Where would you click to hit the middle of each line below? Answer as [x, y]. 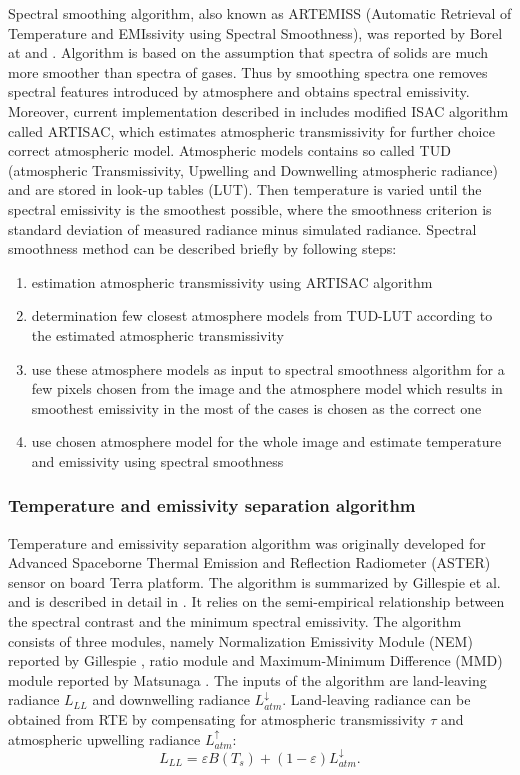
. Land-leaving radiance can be [376, 699]
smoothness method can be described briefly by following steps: [202, 248]
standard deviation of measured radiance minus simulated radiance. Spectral [242, 228]
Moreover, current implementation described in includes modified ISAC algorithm [258, 110]
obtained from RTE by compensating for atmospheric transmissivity [217, 719]
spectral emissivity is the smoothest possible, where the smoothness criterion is [250, 208]
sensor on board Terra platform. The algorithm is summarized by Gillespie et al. [254, 581]
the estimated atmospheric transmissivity [157, 334]
